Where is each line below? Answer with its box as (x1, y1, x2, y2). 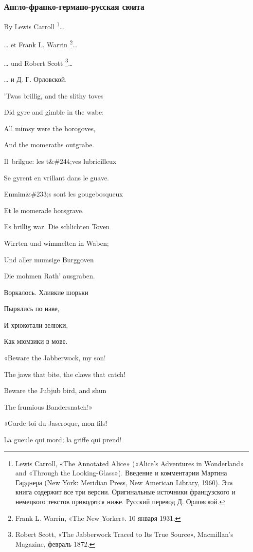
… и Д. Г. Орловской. (4, 74, 67, 84)
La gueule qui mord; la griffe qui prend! (4, 434, 122, 445)
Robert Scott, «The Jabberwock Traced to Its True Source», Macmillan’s (15, 529, 234, 539)
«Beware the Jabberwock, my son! (4, 353, 106, 363)
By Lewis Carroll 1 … (4, 20, 64, 31)
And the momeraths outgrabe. (4, 139, 94, 150)
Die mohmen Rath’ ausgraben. (4, 271, 95, 281)
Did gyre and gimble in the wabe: (4, 107, 104, 117)
